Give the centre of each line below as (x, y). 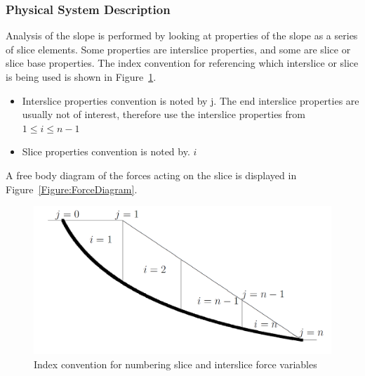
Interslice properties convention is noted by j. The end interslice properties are (191, 100)
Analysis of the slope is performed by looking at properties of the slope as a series (182, 35)
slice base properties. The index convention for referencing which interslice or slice (182, 63)
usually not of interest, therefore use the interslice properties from (164, 114)
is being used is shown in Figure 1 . (81, 77)
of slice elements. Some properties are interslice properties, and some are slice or (178, 49)
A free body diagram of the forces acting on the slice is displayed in (151, 175)
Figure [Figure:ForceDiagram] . (72, 189)
